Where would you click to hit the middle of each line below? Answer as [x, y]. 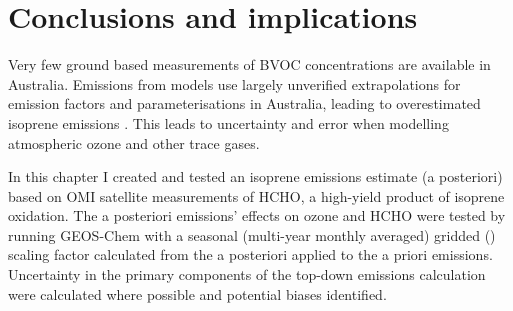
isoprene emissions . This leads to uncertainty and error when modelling [228, 122]
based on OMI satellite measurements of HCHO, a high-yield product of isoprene [256, 195]
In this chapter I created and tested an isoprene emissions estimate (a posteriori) [255, 176]
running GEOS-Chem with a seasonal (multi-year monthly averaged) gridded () [252, 234]
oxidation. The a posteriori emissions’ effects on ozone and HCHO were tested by [257, 215]
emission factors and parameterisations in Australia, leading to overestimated [244, 103]
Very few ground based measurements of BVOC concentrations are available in [249, 64]
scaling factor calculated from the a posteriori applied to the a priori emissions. [250, 254]
